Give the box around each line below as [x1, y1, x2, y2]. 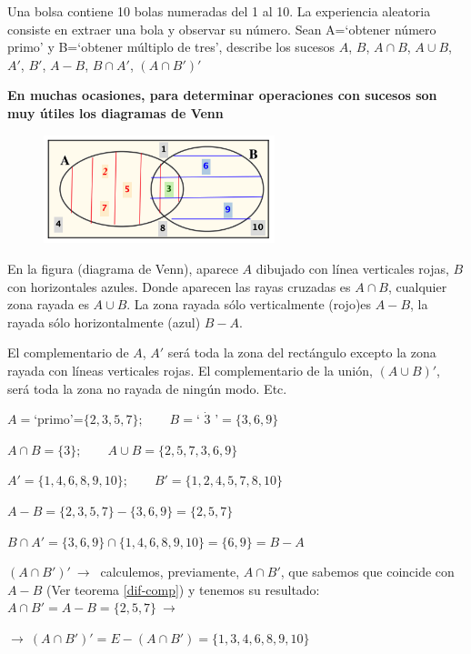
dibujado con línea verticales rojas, [256, 259, 449, 278]
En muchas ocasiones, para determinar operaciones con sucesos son [7, 86, 437, 105]
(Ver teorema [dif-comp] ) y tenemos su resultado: [45, 579, 320, 599]
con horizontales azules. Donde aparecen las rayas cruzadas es [7, 277, 351, 296]
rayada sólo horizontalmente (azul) [7, 312, 201, 331]
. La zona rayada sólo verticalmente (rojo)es [126, 295, 372, 314]
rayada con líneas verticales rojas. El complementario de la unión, [7, 360, 373, 379]
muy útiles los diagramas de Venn [7, 103, 224, 122]
